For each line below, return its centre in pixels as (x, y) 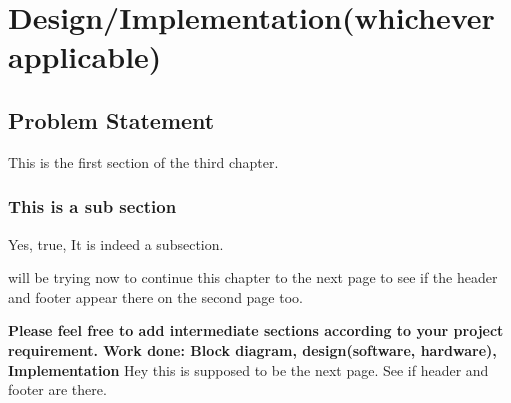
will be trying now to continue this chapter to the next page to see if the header (253, 277)
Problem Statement (111, 119)
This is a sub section (92, 206)
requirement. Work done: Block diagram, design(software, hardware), (252, 349)
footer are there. (57, 389)
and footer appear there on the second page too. (155, 296)
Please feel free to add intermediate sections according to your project (256, 330)
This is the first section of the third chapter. (143, 161)
